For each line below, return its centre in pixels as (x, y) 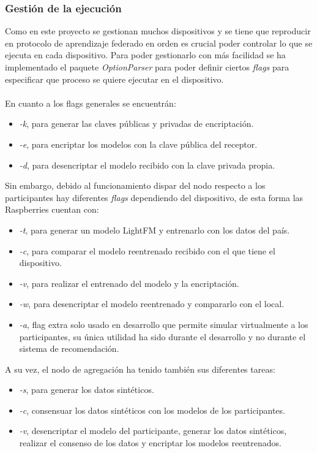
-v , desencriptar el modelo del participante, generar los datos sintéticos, (153, 431)
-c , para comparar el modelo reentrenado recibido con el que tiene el (147, 250)
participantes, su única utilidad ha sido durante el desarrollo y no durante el (162, 336)
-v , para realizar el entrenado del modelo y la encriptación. (129, 283)
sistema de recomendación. (69, 348)
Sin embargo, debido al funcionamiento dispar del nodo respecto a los (135, 185)
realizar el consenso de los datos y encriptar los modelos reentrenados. (150, 443)
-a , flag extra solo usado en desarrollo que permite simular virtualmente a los (164, 324)
